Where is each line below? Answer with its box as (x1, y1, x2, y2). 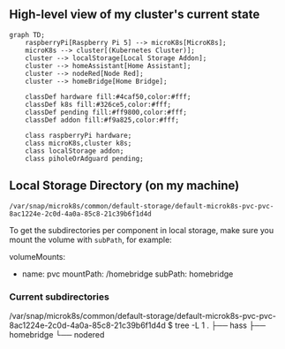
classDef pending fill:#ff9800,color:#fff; (25, 108, 188, 117)
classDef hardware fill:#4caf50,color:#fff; (25, 92, 191, 101)
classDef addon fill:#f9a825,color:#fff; (25, 115, 179, 125)
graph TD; (9, 30, 46, 39)
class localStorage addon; (25, 146, 124, 156)
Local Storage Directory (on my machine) (9, 178, 240, 193)
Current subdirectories (9, 291, 110, 303)
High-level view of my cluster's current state (9, 7, 260, 22)
